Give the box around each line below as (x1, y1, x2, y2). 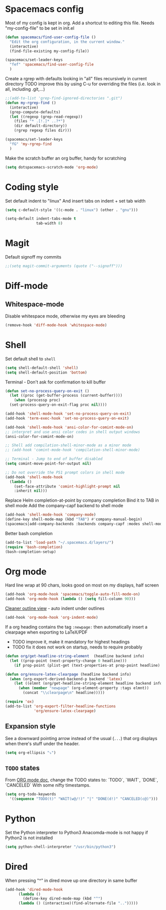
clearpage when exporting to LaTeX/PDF (5, 629, 88, 635)
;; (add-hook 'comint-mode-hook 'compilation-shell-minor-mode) (5, 447, 140, 453)
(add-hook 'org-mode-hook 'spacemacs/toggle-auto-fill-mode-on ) (5, 592, 140, 597)
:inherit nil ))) (14, 488, 48, 493)
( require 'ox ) (5, 699, 35, 704)
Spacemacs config (5, 3, 84, 15)
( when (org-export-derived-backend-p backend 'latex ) (9, 676, 123, 682)
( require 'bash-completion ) (5, 544, 63, 549)
